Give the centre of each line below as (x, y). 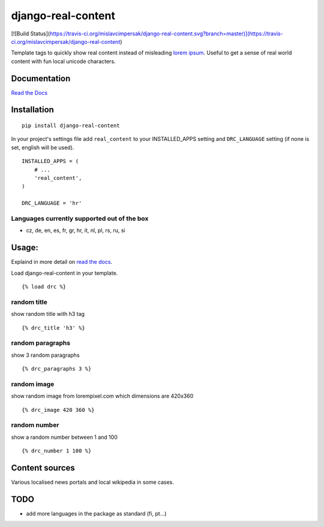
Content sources (43, 468)
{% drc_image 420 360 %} (58, 410)
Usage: (25, 248)
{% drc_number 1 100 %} (57, 451)
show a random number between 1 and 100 (64, 437)
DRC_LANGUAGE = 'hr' (52, 203)
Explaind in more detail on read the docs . (62, 262)
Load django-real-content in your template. (64, 273)
